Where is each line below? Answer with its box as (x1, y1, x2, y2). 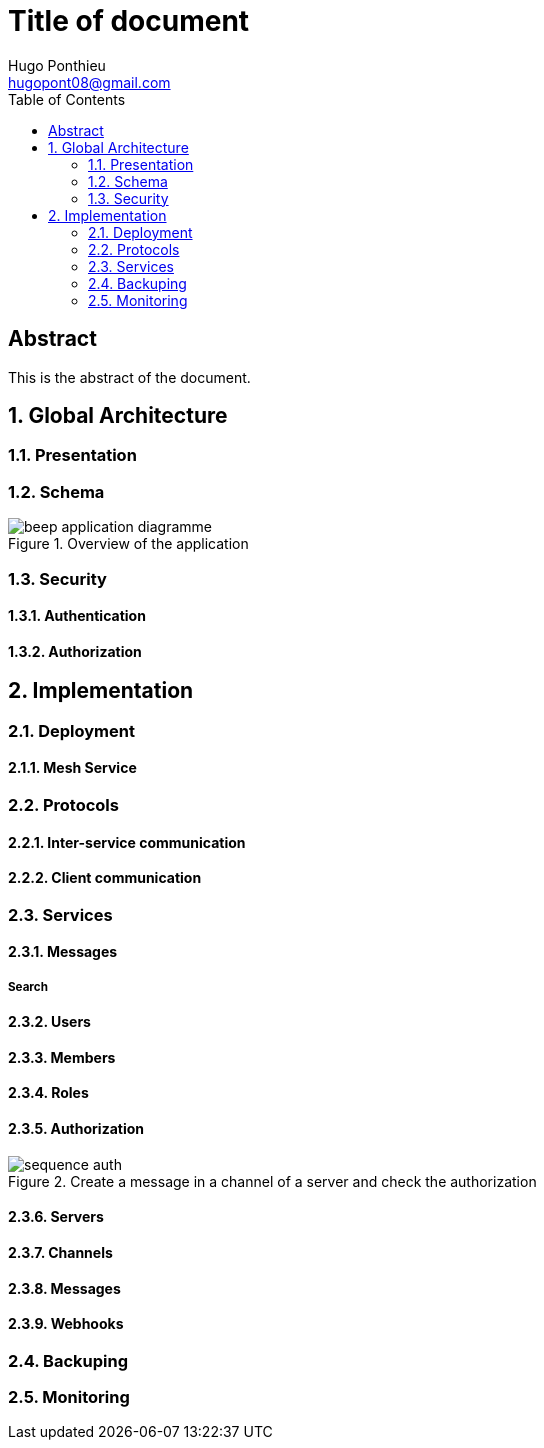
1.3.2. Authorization (8, 642, 142, 660)
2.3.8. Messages (8, 1279, 121, 1297)
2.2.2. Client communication (8, 869, 202, 887)
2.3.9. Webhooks (8, 1315, 124, 1333)
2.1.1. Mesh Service (8, 759, 137, 777)
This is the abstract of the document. (8, 368, 251, 386)
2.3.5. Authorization (8, 1120, 145, 1138)
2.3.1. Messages (8, 943, 118, 961)
